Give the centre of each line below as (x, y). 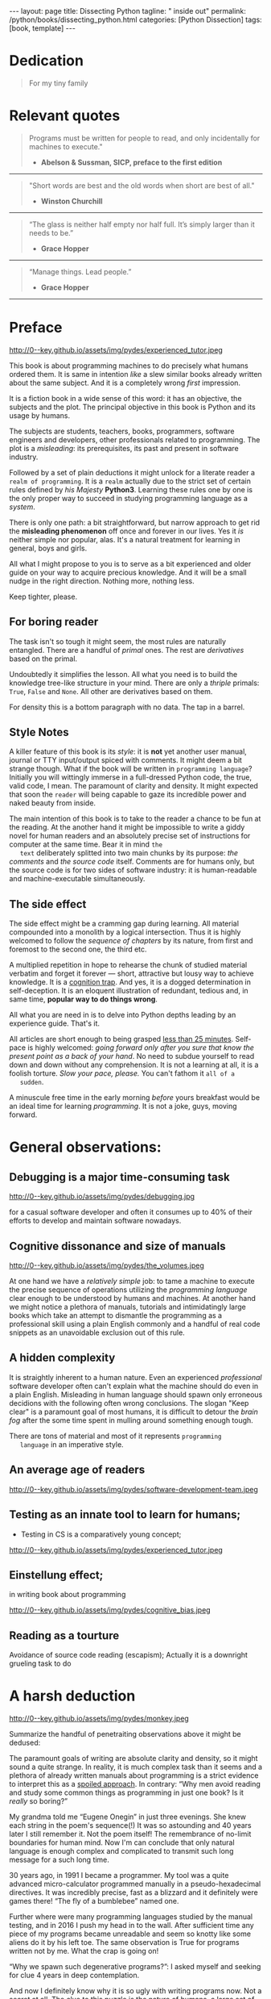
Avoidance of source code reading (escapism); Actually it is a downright (129, 1655)
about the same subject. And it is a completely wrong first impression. (125, 383)
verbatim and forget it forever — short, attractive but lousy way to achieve (131, 973)
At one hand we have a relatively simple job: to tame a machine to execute (132, 1282)
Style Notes (39, 732)
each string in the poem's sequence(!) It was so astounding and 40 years (130, 1825)
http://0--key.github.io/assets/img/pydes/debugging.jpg (102, 1197)
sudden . (32, 1082)
